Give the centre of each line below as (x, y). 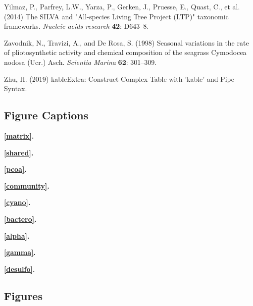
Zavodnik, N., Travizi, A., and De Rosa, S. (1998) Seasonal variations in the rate (126, 42)
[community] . (27, 185)
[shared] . (19, 152)
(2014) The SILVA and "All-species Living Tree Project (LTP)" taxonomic (116, 16)
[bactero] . (20, 219)
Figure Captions (46, 115)
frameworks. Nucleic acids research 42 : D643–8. (76, 26)
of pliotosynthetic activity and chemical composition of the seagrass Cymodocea (125, 52)
